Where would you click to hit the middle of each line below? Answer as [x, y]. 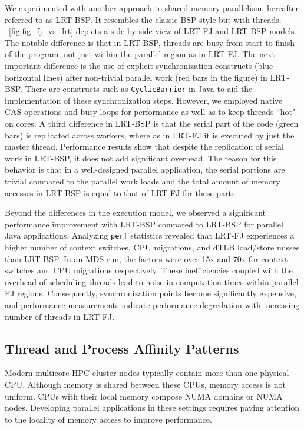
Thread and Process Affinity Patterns [122, 348]
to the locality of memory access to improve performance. [108, 419]
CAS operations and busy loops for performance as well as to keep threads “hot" [150, 112]
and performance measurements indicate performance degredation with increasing [152, 304]
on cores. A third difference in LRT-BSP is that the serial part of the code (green [152, 123]
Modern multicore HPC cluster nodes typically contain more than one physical [147, 373]
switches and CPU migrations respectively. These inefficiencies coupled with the [149, 270]
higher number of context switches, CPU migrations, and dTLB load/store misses [152, 247]
